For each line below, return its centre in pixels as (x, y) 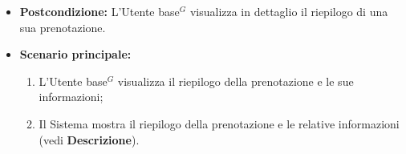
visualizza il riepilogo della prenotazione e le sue (235, 81)
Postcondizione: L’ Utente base (99, 11)
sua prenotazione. (63, 27)
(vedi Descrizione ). (89, 139)
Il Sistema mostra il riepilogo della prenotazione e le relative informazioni (219, 123)
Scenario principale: (75, 54)
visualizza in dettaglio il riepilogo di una (289, 11)
